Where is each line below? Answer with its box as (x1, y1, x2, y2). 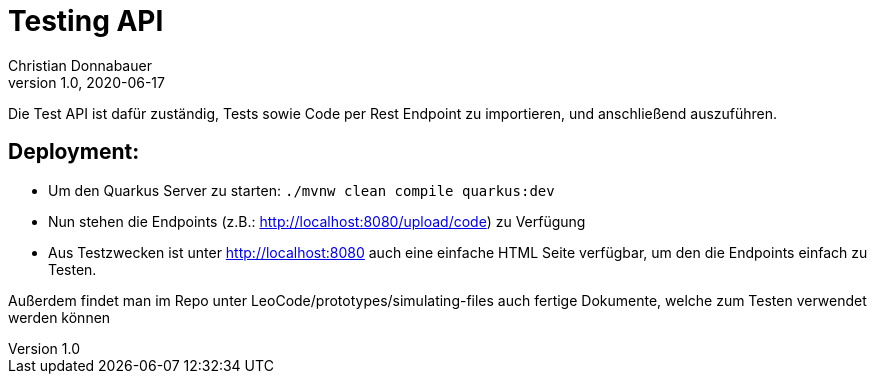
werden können (8, 308, 111, 326)
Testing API (8, 4, 164, 38)
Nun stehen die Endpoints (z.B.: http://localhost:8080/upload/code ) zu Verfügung (48, 212, 586, 230)
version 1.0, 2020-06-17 (8, 73, 165, 91)
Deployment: (8, 139, 140, 165)
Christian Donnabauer (8, 56, 152, 74)
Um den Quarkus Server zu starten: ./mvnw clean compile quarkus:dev (48, 181, 555, 199)
